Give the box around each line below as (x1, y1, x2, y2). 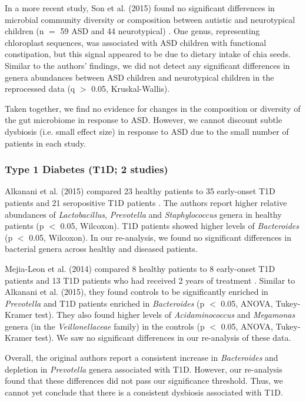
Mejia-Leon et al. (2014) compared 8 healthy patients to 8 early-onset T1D (5, 262, 275, 274)
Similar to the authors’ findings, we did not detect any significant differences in (5, 59, 290, 71)
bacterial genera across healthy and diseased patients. (5, 242, 198, 255)
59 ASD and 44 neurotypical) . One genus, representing (60, 25, 260, 37)
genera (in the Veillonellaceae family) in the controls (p (5, 320, 205, 332)
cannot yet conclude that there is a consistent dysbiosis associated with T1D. (5, 386, 283, 398)
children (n (5, 25, 44, 37)
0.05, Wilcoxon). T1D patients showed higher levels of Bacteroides (60, 220, 299, 232)
